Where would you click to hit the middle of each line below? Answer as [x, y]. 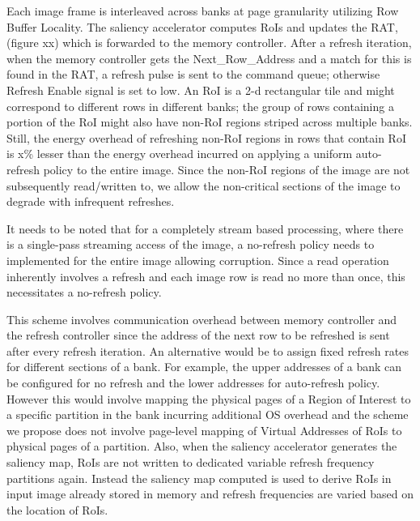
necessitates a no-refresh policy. [84, 292]
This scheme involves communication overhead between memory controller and [202, 319]
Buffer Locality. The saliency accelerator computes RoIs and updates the [187, 26]
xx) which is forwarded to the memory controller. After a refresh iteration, [227, 43]
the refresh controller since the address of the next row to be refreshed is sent [198, 335]
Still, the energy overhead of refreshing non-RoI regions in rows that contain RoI [206, 137]
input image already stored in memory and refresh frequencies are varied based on [210, 494]
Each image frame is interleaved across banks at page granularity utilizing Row [203, 11]
